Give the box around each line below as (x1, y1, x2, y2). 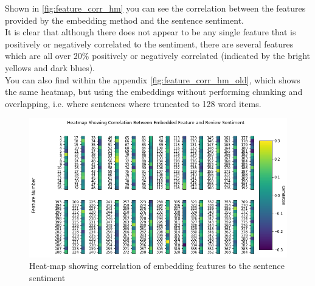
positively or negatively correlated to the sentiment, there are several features (5, 37, 294, 50)
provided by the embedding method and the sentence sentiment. (5, 13, 244, 26)
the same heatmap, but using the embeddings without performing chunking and (5, 85, 303, 98)
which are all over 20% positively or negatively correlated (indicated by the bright (5, 49, 310, 62)
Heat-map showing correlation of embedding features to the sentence (29, 259, 285, 272)
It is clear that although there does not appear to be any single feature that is (5, 26, 296, 38)
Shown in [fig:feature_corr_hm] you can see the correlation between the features (5, 2, 306, 14)
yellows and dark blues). (5, 61, 95, 74)
